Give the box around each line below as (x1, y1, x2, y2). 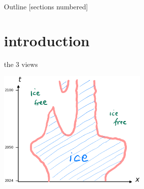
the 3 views (4, 59, 38, 69)
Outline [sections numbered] (4, 1, 88, 11)
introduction (4, 30, 90, 50)
